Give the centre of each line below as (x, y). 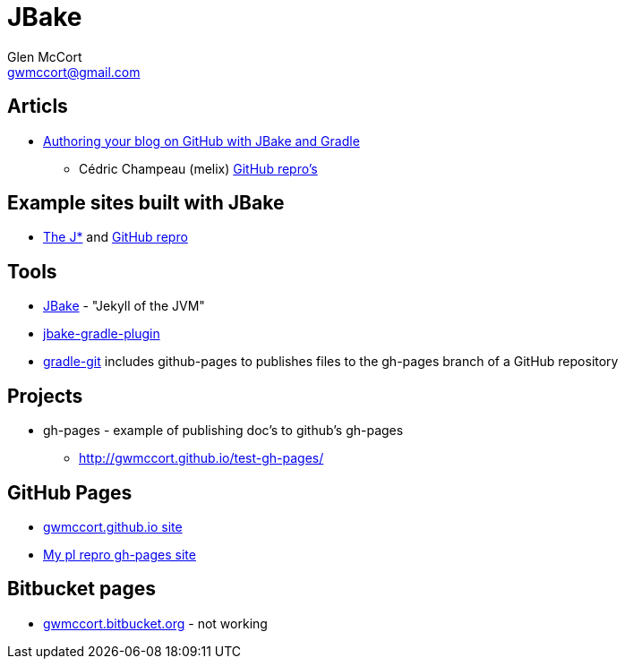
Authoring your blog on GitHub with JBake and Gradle (201, 141)
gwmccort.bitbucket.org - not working (155, 623)
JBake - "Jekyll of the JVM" (124, 306)
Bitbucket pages (82, 589)
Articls (38, 107)
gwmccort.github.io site (113, 526)
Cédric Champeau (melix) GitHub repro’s (198, 168)
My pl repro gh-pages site (120, 554)
